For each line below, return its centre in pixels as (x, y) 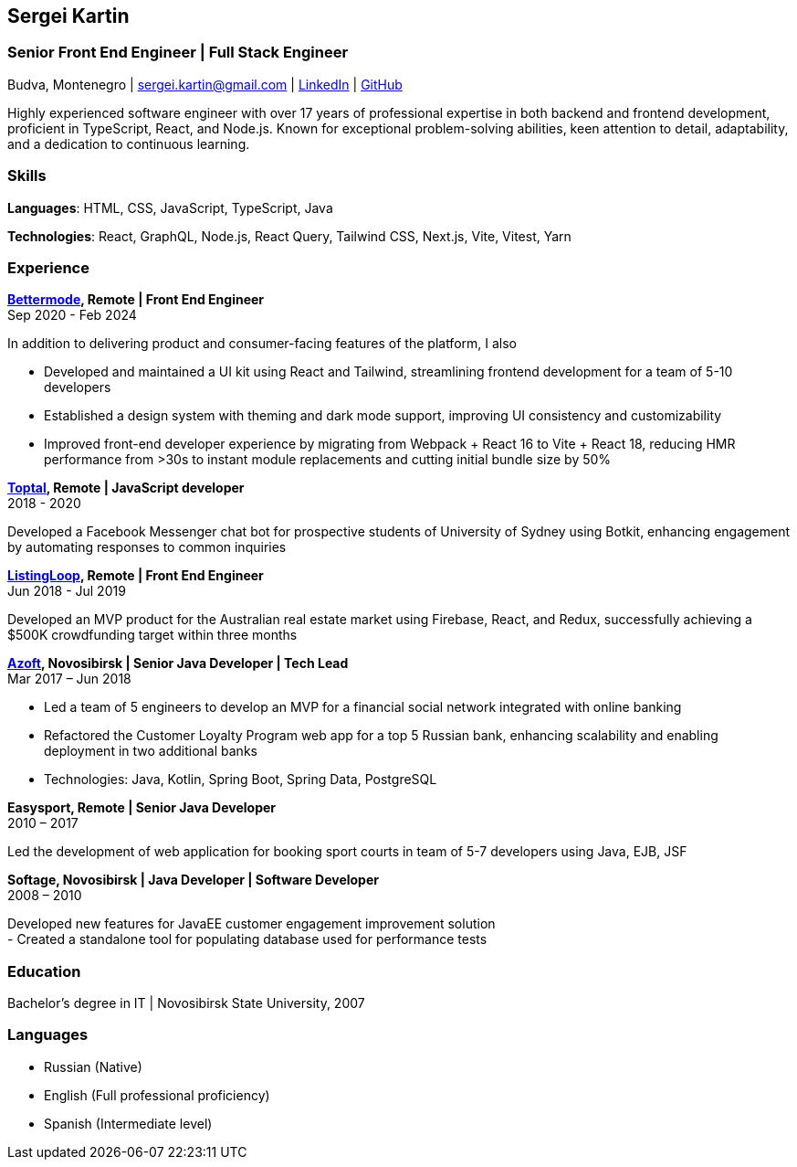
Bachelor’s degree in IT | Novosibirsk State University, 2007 (186, 1003)
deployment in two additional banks (151, 751)
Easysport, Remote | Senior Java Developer (142, 808)
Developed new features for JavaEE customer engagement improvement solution (252, 924)
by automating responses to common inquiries (147, 547)
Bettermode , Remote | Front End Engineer (136, 300)
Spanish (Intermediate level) (128, 1123)
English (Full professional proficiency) (157, 1095)
